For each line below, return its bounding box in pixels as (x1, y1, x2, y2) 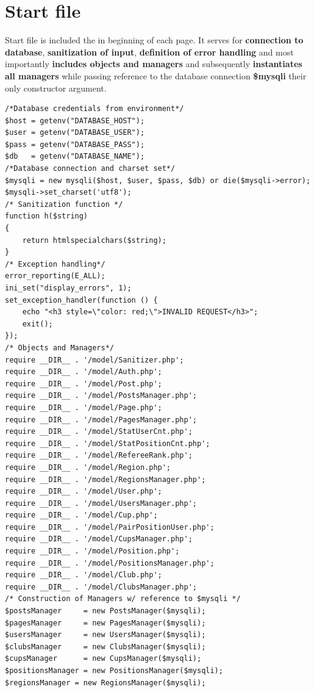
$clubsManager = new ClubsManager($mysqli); (5, 642, 206, 651)
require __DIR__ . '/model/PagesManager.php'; (5, 415, 197, 424)
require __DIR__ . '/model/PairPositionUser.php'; (5, 522, 215, 532)
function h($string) (5, 212, 88, 221)
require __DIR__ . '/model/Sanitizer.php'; (5, 355, 184, 364)
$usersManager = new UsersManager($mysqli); (5, 630, 206, 640)
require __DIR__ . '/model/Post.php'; (5, 379, 162, 388)
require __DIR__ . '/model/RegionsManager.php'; (5, 475, 206, 484)
